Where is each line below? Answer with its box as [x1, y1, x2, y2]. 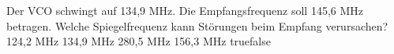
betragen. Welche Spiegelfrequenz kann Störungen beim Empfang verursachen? [6, 17, 388, 34]
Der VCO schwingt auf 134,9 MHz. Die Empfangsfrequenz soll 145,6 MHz [6, 2, 363, 18]
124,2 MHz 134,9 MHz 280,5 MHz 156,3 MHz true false [6, 33, 271, 49]
